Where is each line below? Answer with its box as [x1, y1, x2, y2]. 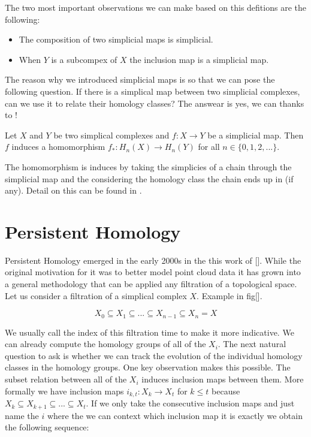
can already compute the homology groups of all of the [5, 337, 206, 350]
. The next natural [218, 337, 286, 350]
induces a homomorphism [11, 140, 105, 153]
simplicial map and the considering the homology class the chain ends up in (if [5, 172, 294, 185]
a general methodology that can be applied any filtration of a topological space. [5, 278, 297, 290]
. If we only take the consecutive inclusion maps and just [86, 397, 295, 409]
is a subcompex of [51, 53, 117, 65]
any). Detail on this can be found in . [5, 184, 142, 197]
